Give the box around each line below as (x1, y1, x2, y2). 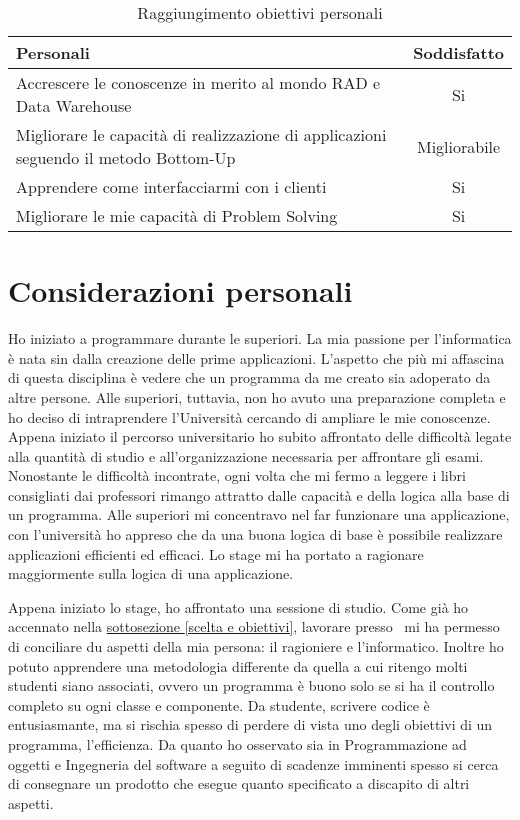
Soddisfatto (413, 41, 504, 64)
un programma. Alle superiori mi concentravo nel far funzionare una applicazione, (8, 504, 510, 525)
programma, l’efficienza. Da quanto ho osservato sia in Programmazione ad (8, 734, 467, 754)
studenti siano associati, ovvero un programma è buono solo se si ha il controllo (8, 675, 495, 696)
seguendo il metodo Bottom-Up (16, 146, 236, 169)
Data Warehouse (16, 94, 132, 117)
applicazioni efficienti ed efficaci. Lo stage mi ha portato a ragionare (8, 543, 424, 564)
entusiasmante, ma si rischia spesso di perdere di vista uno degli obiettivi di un (8, 714, 493, 735)
